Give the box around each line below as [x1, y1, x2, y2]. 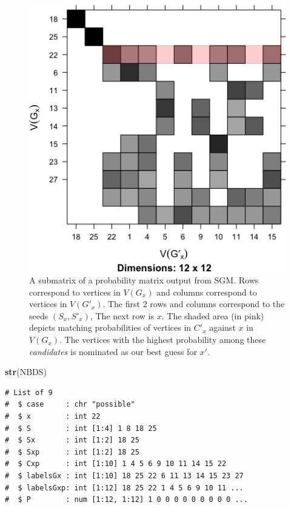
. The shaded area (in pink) [161, 309, 264, 322]
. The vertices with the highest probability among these [59, 333, 266, 346]
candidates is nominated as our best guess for [29, 345, 197, 357]
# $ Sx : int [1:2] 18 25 [5, 436, 139, 445]
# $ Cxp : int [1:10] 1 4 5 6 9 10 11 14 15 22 [5, 459, 227, 469]
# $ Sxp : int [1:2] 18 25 [5, 447, 139, 456]
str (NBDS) [5, 365, 47, 378]
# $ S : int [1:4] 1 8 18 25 [5, 424, 157, 433]
